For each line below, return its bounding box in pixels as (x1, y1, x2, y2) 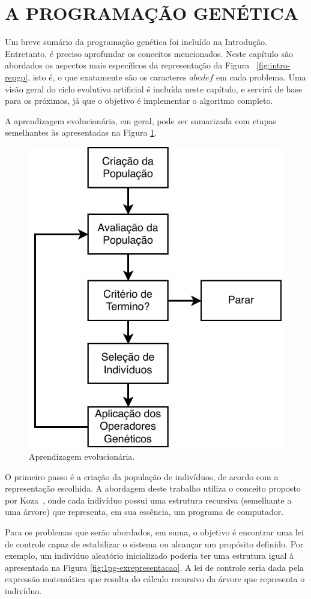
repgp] (5, 70, 28, 83)
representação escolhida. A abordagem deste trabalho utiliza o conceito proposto (5, 482, 301, 495)
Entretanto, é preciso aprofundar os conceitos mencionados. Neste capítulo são (5, 47, 293, 59)
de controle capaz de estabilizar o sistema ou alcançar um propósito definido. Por (5, 537, 304, 550)
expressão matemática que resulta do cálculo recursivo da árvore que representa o (5, 573, 305, 585)
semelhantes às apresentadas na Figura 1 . (5, 126, 157, 139)
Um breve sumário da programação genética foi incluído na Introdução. (5, 35, 268, 48)
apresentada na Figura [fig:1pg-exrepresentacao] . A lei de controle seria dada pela (5, 561, 304, 573)
